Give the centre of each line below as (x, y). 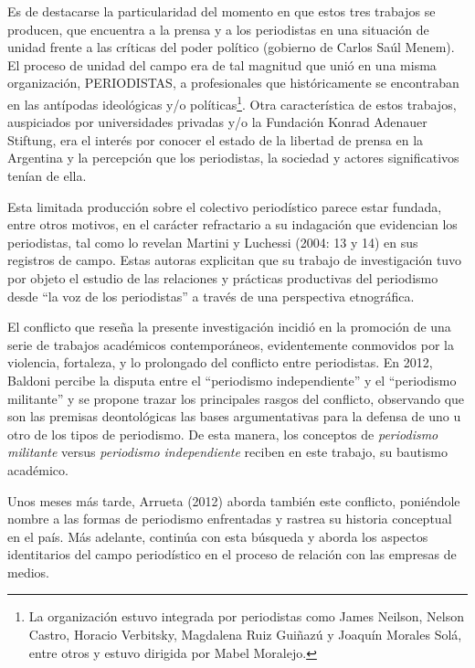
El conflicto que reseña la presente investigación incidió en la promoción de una (229, 327)
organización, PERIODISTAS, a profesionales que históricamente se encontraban (233, 83)
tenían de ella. (47, 175)
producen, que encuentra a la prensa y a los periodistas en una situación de (218, 29)
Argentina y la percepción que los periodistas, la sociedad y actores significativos (233, 158)
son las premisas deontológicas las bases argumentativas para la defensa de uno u (234, 416)
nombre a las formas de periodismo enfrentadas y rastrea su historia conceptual (230, 519)
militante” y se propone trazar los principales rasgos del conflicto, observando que (236, 398)
